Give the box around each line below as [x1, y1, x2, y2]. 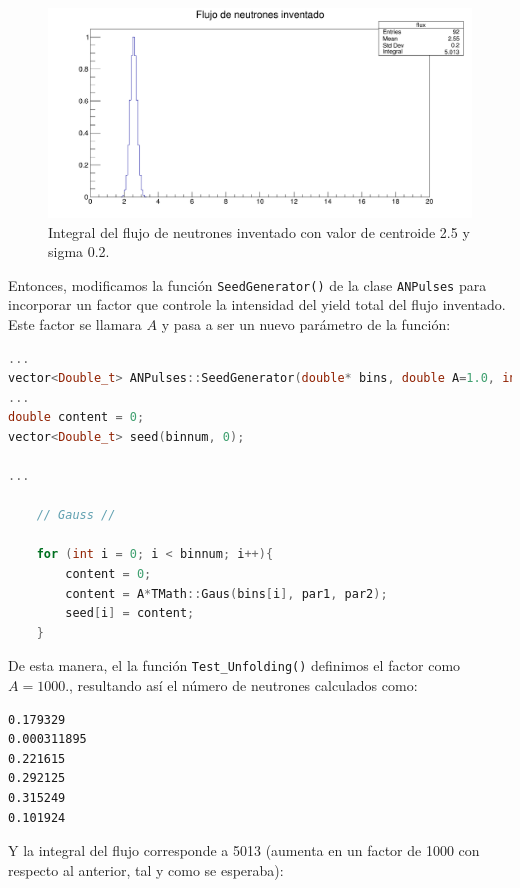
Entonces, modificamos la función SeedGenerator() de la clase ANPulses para [8, 274, 487, 295]
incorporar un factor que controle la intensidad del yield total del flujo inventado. [8, 294, 506, 315]
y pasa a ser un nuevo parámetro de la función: [161, 313, 451, 334]
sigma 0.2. [48, 241, 110, 262]
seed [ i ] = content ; [65, 606, 195, 621]
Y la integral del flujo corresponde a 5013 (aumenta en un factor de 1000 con [8, 840, 480, 861]
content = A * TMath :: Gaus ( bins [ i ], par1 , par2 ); [65, 586, 388, 601]
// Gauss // [36, 508, 116, 523]
